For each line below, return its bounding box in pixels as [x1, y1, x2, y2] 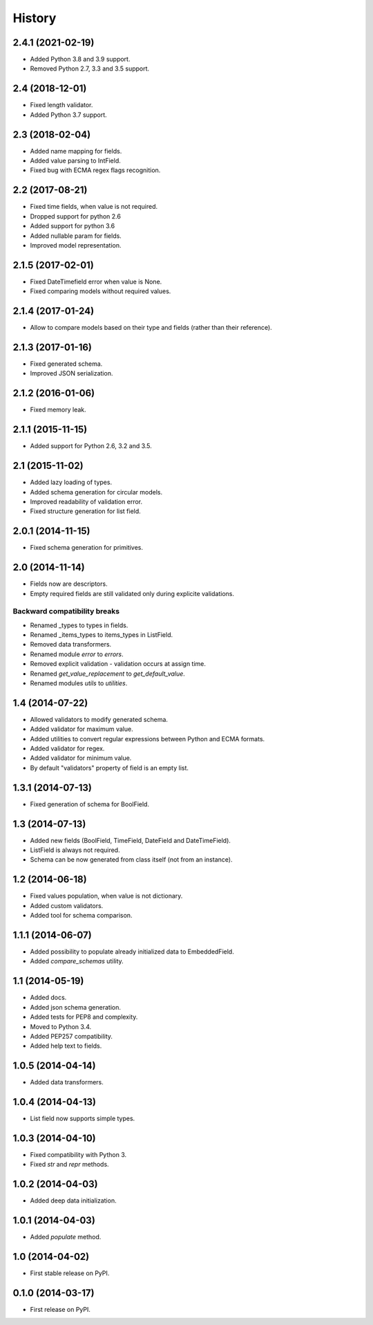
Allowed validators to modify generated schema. [30, 715, 169, 723]
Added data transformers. [30, 1078, 104, 1086]
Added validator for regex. [30, 744, 105, 753]
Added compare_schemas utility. [30, 957, 124, 965]
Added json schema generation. [30, 1003, 121, 1011]
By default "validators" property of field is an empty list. [30, 763, 189, 772]
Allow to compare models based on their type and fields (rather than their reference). [30, 324, 272, 332]
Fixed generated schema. [30, 360, 103, 368]
